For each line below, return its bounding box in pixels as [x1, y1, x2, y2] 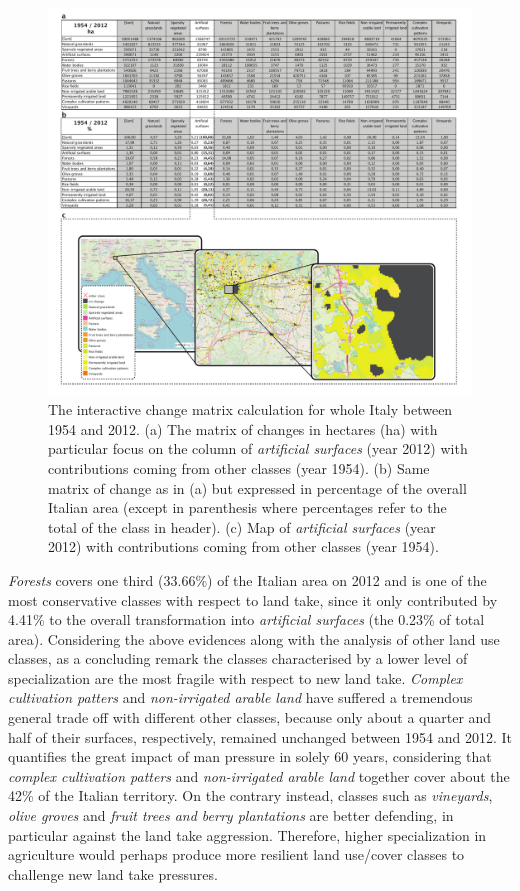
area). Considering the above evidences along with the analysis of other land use [8, 628, 500, 649]
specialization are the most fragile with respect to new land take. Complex [8, 667, 463, 688]
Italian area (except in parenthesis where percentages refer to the [48, 497, 447, 518]
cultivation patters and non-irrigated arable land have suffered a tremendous [8, 687, 473, 708]
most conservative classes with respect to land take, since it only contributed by [8, 589, 498, 610]
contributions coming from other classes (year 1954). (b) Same [48, 457, 430, 478]
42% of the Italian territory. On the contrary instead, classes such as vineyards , [8, 785, 493, 806]
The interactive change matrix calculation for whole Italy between [48, 399, 453, 420]
